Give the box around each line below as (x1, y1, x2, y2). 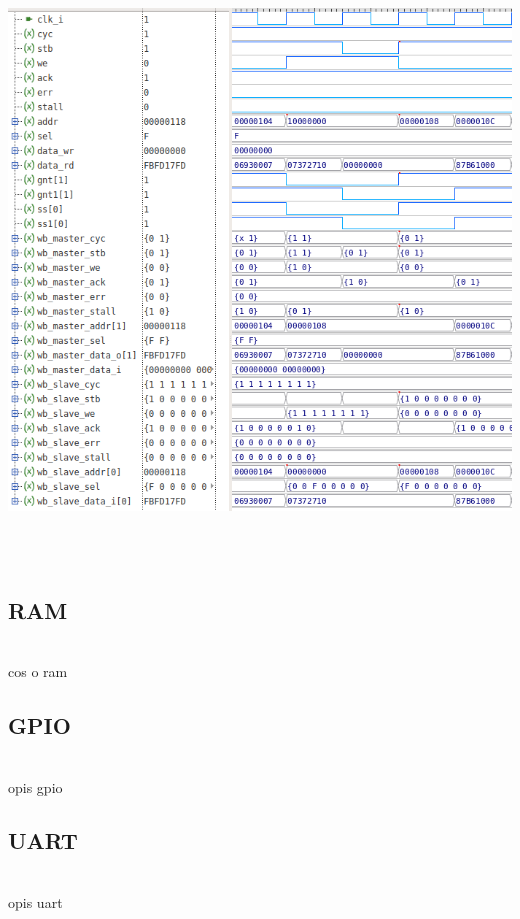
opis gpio (8, 776, 63, 797)
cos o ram (8, 661, 68, 682)
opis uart (8, 891, 63, 912)
